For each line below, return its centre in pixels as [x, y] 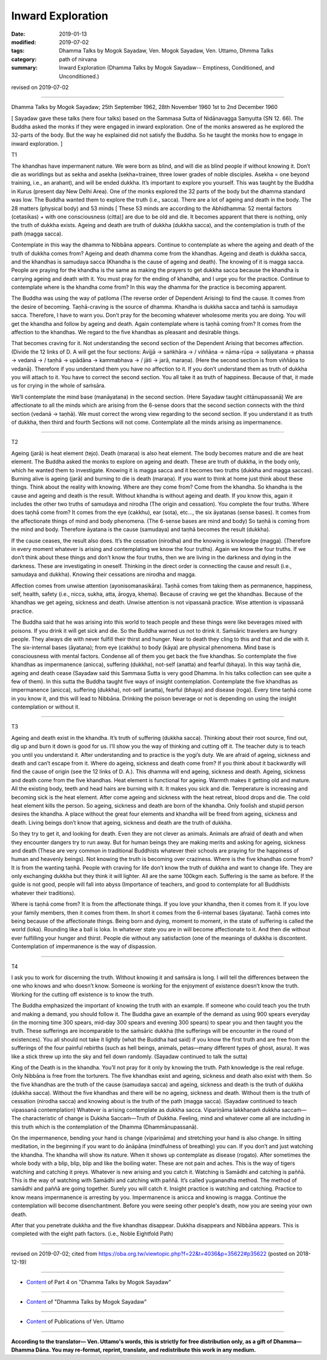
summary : [25, 68]
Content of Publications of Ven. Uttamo [75, 1322]
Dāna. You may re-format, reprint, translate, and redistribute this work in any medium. [146, 1350]
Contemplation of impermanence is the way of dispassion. [84, 946]
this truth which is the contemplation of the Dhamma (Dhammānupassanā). [105, 1127]
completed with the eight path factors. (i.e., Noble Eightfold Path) [92, 1234]
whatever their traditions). [43, 893]
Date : [18, 34]
